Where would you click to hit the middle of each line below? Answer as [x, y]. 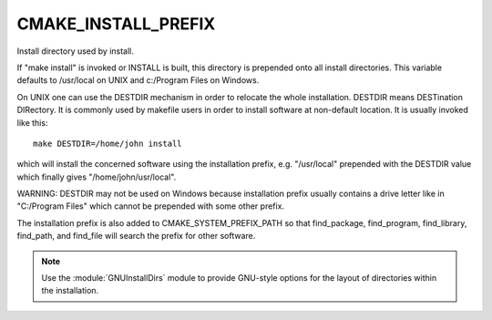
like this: [32, 122]
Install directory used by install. [75, 51]
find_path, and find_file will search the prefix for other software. [136, 236]
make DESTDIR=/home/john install [108, 143]
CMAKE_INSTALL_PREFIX [116, 24]
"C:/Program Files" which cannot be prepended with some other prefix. [151, 206]
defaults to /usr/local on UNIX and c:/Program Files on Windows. [138, 80]
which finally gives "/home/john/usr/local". [97, 177]
